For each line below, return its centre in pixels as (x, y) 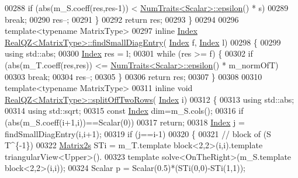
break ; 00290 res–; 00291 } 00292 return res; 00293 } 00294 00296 (122, 19)
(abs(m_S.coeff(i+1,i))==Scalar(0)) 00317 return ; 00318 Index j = (125, 122)
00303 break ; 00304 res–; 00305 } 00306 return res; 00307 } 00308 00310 (134, 76)
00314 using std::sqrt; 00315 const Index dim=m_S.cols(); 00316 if (124, 111)
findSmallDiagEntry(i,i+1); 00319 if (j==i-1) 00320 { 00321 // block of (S (138, 133)
